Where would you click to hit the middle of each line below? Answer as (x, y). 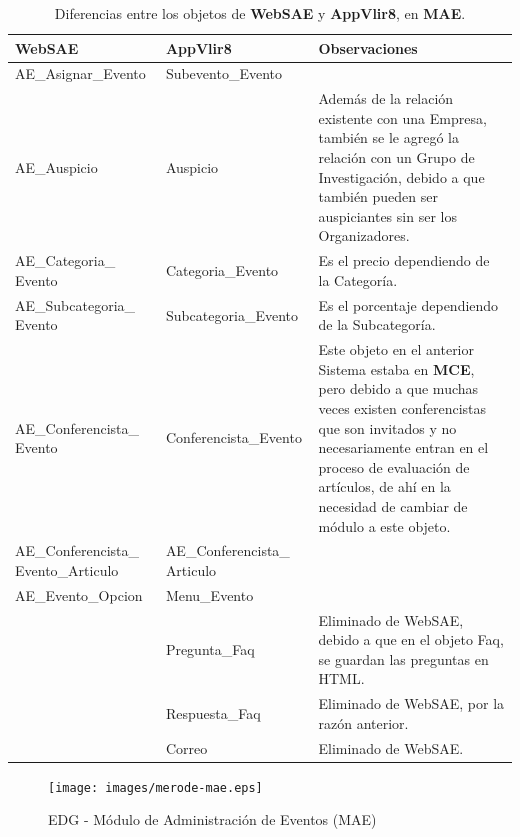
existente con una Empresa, (402, 117)
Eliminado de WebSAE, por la (411, 703)
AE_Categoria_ (65, 260)
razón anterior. (363, 722)
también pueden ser (378, 196)
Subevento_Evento (223, 73)
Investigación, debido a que (401, 176)
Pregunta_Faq (210, 649)
